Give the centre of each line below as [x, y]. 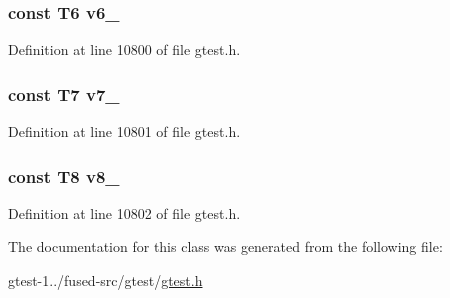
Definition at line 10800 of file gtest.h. [124, 49]
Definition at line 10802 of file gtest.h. [124, 212]
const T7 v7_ [64, 93]
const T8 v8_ [64, 175]
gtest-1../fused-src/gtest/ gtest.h [105, 280]
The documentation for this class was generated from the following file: [225, 246]
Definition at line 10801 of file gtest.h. [124, 131]
